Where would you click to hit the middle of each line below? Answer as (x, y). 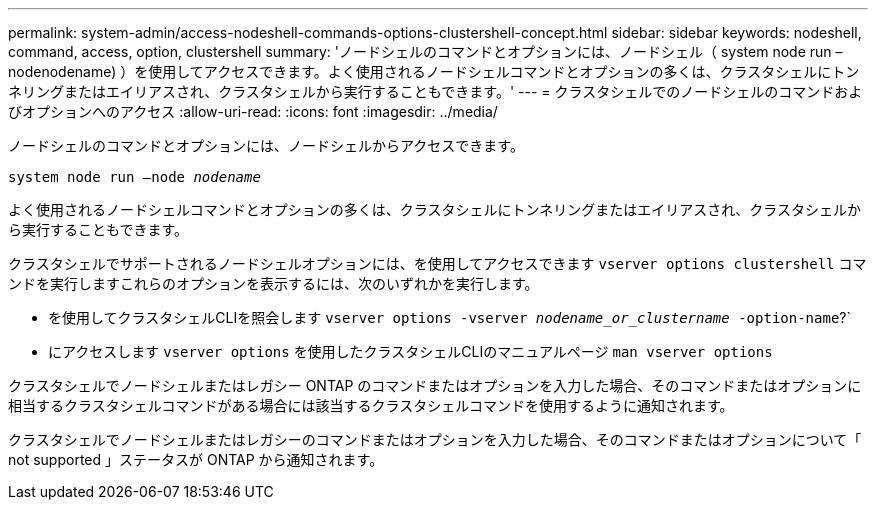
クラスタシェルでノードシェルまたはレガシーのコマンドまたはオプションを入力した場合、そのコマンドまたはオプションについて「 (435, 439)
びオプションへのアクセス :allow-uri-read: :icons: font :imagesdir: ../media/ (253, 111)
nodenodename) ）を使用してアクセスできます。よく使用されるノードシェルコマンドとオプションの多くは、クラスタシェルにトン (434, 71)
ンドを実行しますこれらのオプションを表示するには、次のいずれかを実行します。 (273, 283)
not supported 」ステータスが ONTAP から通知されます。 (196, 459)
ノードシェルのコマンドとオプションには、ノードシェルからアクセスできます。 (266, 145)
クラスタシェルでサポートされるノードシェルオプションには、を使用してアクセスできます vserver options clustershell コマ (437, 263)
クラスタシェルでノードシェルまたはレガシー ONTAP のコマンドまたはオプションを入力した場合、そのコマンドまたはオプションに (435, 385)
